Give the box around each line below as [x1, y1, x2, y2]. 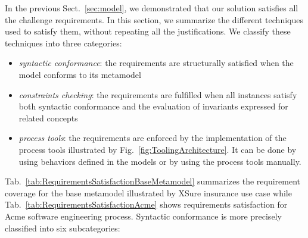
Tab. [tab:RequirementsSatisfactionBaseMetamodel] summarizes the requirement [5, 175, 300, 187]
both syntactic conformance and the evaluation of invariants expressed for [18, 100, 288, 112]
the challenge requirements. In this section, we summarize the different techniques [5, 13, 303, 26]
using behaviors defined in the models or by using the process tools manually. [18, 155, 301, 167]
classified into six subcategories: [5, 221, 120, 234]
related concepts [18, 111, 78, 124]
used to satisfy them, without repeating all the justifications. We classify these [5, 25, 291, 37]
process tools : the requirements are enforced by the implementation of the [18, 131, 287, 144]
